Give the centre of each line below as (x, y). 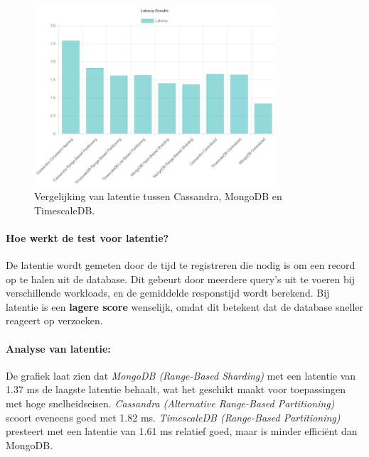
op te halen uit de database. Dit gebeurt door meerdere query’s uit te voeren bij (180, 279)
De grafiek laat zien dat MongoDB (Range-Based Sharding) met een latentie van (181, 375)
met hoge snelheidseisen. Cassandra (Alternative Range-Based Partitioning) (170, 403)
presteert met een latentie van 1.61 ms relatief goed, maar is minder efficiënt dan (182, 431)
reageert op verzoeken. (54, 320)
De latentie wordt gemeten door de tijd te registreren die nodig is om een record (181, 264)
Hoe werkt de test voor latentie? (87, 237)
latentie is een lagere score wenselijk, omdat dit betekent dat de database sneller (184, 306)
